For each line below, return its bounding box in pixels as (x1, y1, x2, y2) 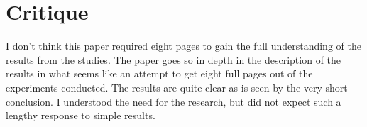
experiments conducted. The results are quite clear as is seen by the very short (6, 79, 348, 94)
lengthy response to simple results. (6, 108, 155, 123)
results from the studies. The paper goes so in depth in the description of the (6, 52, 341, 67)
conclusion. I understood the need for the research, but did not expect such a (6, 94, 341, 109)
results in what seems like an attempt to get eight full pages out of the (6, 66, 313, 81)
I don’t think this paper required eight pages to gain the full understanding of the (6, 38, 361, 53)
